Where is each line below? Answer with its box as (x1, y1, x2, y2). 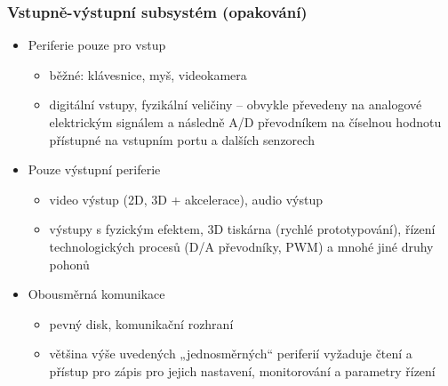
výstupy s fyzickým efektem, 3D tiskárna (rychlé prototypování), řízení (49, 220, 436, 238)
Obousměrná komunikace (28, 285, 165, 303)
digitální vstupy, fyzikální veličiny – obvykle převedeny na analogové (49, 95, 422, 114)
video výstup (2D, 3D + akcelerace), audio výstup (49, 189, 324, 208)
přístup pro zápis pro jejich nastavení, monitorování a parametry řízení (49, 361, 436, 380)
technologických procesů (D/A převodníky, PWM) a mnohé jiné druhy (49, 237, 434, 255)
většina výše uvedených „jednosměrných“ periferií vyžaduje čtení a (49, 344, 412, 363)
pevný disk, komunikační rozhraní (49, 314, 234, 333)
